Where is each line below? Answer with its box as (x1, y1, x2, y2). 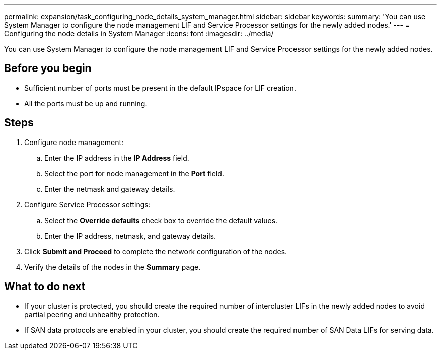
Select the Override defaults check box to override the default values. (44, 216, 278, 225)
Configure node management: (24, 137, 124, 147)
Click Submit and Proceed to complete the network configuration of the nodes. (24, 247, 287, 256)
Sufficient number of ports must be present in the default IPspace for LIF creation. (24, 83, 296, 92)
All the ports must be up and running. (24, 99, 148, 108)
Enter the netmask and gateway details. (44, 184, 175, 193)
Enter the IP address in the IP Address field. (44, 153, 189, 162)
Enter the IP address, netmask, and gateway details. (44, 231, 216, 240)
